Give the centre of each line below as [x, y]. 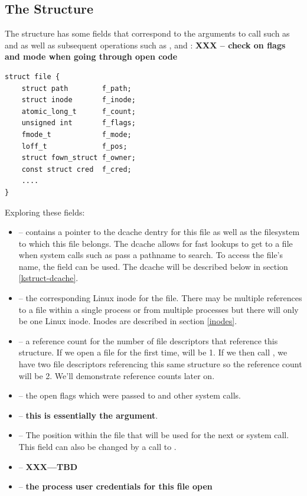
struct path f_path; [76, 88]
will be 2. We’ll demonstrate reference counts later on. [117, 375]
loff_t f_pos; [74, 146]
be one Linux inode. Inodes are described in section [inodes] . [128, 321]
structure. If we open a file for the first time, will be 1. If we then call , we [153, 352]
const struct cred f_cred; [76, 169]
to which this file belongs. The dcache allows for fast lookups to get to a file [156, 243]
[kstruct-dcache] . [48, 278]
